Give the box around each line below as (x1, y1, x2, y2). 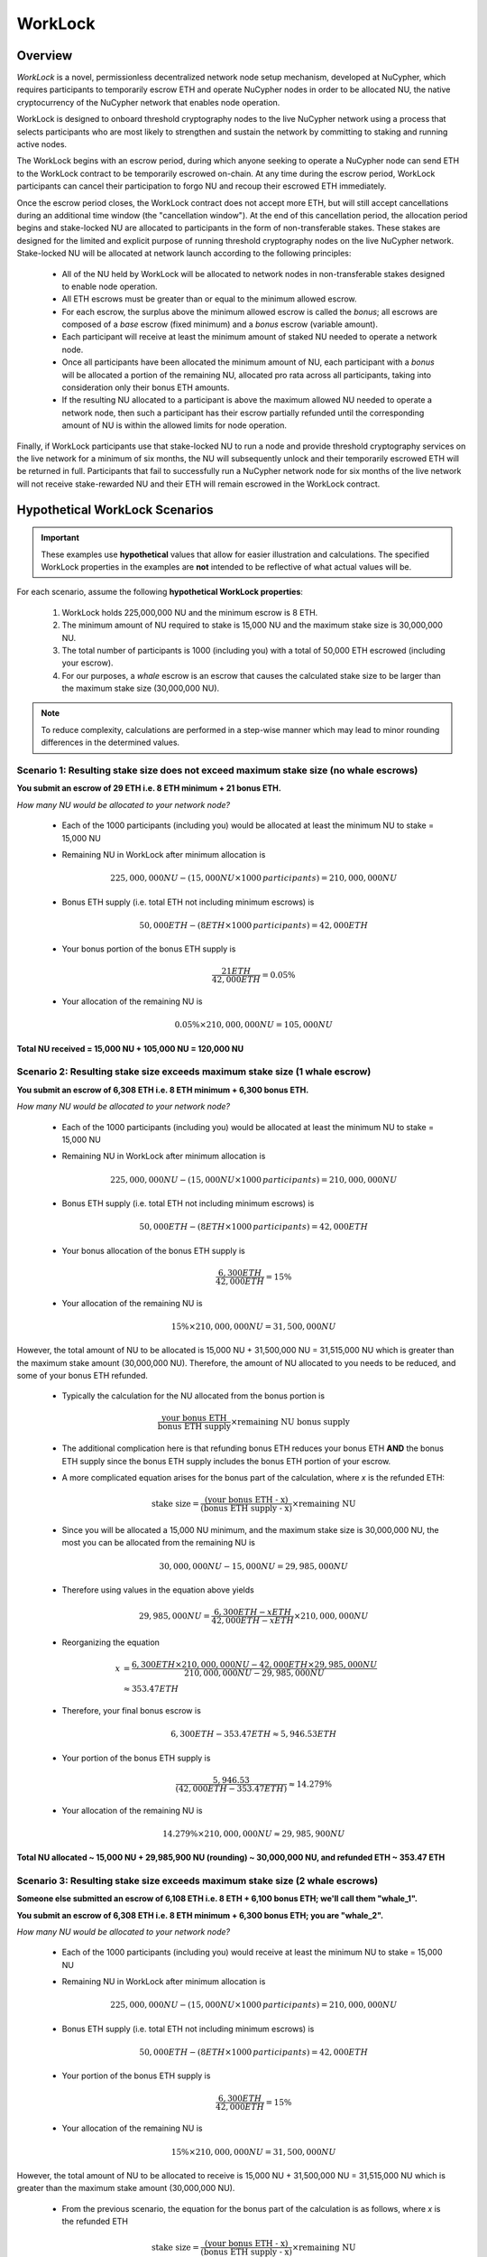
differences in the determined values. (41, 737, 180, 748)
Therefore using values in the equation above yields (61, 1584, 254, 1595)
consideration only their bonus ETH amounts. (61, 382, 230, 393)
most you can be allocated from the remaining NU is (61, 1537, 256, 1548)
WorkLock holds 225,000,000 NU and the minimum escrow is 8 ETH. (61, 607, 318, 618)
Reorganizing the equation (61, 1637, 160, 1648)
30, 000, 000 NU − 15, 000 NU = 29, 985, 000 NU (159, 1561, 349, 1571)
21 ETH (221, 966, 252, 977)
